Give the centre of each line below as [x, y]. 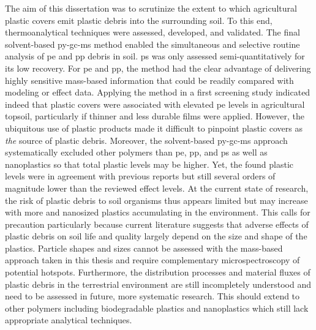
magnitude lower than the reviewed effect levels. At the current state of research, [157, 188]
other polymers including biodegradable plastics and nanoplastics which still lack [157, 308]
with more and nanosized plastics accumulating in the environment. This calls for [158, 212]
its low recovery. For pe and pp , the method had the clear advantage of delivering [158, 68]
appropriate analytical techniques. [69, 320]
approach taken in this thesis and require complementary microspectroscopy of [152, 260]
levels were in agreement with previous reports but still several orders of [140, 176]
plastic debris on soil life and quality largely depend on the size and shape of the [156, 236]
